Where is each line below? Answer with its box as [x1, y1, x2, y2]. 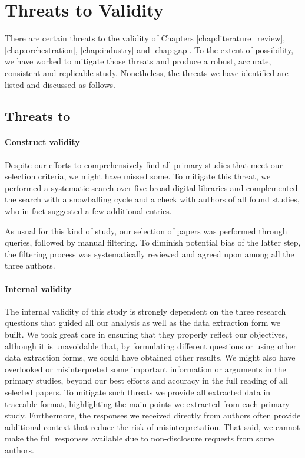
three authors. [5, 259, 55, 271]
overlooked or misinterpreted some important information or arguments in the [5, 362, 286, 375]
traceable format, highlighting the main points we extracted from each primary [5, 397, 290, 410]
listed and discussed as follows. [5, 78, 115, 90]
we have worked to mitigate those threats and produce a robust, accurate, [5, 55, 271, 67]
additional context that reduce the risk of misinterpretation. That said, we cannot [5, 420, 300, 433]
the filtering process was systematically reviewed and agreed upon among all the [5, 247, 294, 260]
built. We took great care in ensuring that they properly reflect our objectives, [5, 328, 287, 340]
